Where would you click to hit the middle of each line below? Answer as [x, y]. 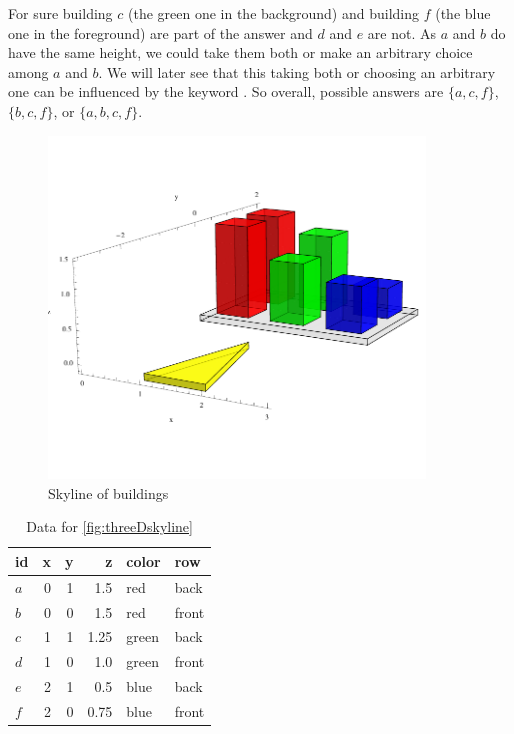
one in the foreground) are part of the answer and [160, 32]
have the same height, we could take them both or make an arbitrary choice [240, 52]
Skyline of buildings [108, 492]
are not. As [402, 32]
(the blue [463, 13]
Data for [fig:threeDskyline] [109, 526]
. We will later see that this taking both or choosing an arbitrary [297, 71]
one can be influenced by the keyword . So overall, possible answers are [226, 91]
